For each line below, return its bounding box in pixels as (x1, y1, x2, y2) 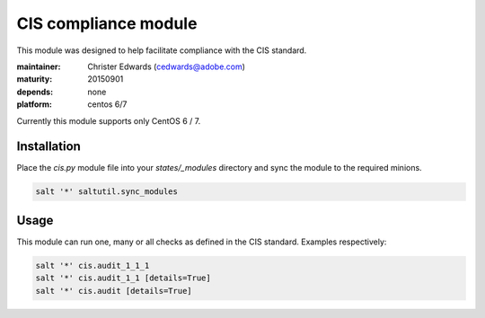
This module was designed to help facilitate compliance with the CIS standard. (16, 45, 307, 56)
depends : (16, 86, 54, 97)
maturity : (16, 74, 53, 84)
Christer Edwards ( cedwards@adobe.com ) (87, 61, 246, 72)
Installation (16, 139, 81, 155)
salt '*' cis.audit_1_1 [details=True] (35, 273, 211, 283)
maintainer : (16, 61, 61, 72)
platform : (16, 99, 53, 110)
